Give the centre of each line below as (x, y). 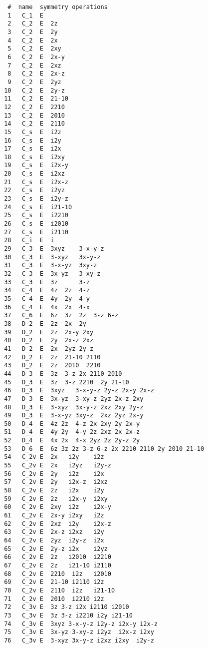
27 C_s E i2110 (36, 232)
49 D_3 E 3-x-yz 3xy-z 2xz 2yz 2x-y (74, 416)
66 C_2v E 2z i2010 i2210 (58, 557)
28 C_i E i (29, 240)
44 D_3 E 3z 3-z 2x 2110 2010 (63, 374)
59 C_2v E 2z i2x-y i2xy (56, 499)
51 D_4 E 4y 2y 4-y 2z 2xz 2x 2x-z (72, 432)
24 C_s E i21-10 (38, 207)
